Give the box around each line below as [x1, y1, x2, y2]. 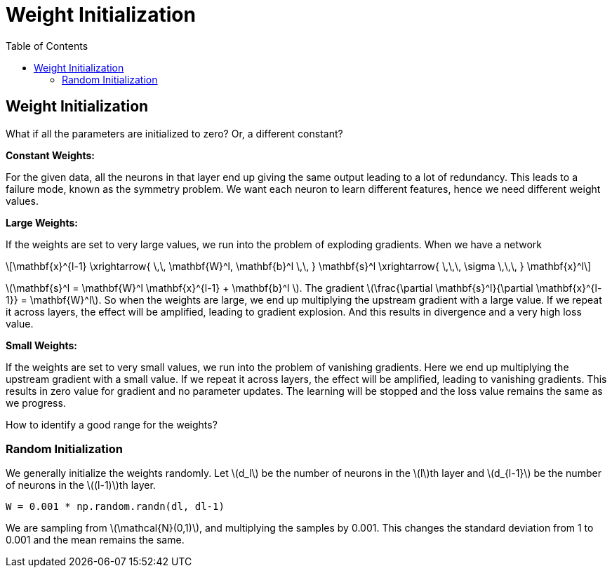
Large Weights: [6, 216, 78, 229]
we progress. [6, 396, 66, 409]
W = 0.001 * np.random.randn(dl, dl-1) [6, 501, 225, 513]
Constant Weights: [6, 149, 95, 161]
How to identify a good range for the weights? [6, 418, 218, 431]
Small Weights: [6, 339, 78, 351]
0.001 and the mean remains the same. [6, 534, 185, 546]
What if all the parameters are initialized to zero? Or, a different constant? [6, 127, 343, 140]
